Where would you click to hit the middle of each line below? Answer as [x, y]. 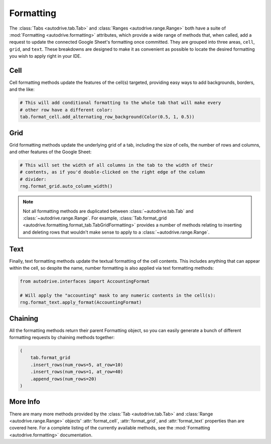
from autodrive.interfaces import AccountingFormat [85, 282]
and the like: [22, 89]
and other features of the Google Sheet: [50, 152]
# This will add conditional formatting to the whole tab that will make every [120, 103]
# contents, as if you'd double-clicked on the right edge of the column [112, 172]
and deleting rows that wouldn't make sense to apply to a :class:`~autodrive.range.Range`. [116, 232]
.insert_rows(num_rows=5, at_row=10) [77, 365]
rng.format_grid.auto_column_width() [66, 186]
